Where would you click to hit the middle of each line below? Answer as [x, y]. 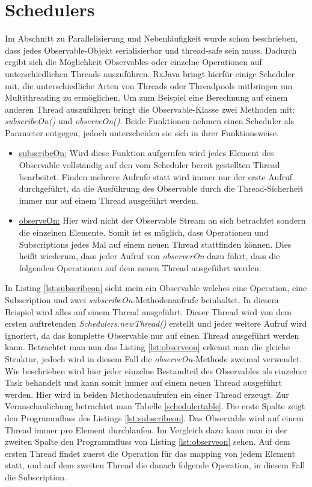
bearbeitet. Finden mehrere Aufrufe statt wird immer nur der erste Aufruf [156, 176]
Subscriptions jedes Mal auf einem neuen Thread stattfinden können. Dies [155, 244]
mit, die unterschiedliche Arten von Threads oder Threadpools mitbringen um [149, 85]
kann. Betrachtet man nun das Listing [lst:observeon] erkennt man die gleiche [148, 347]
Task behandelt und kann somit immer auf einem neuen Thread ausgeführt [143, 382]
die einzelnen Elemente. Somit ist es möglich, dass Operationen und [144, 232]
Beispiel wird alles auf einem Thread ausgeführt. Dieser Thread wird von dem [148, 311]
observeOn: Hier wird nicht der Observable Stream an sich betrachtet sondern [162, 220]
